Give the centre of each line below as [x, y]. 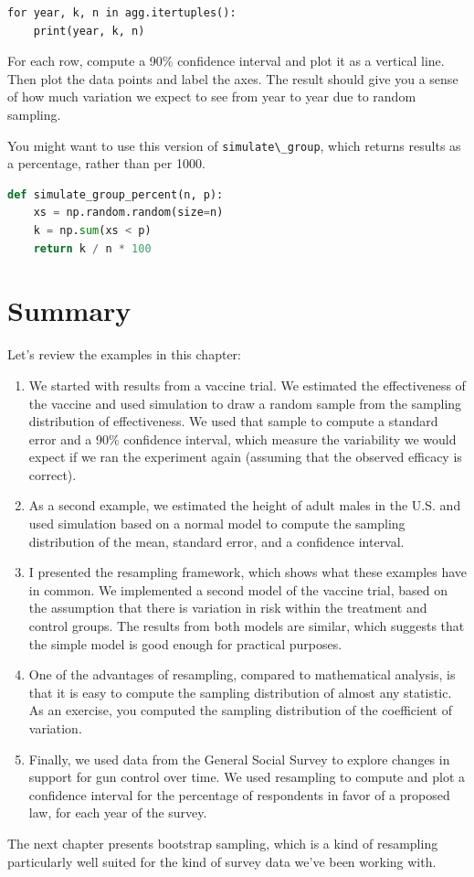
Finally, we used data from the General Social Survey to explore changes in [239, 759]
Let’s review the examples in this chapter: [124, 354]
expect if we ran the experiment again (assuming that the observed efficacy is [245, 457]
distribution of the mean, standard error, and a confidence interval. [216, 541]
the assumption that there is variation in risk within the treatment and [228, 608]
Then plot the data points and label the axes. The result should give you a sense [233, 78]
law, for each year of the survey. [118, 813]
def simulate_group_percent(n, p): [116, 194]
